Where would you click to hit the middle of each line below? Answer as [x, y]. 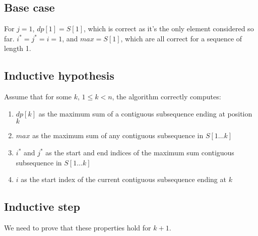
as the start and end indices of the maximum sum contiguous [140, 152]
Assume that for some [38, 97]
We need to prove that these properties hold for [78, 227]
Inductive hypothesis [59, 75]
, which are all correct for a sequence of [181, 38]
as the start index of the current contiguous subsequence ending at [123, 179]
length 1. [18, 48]
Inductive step [42, 206]
